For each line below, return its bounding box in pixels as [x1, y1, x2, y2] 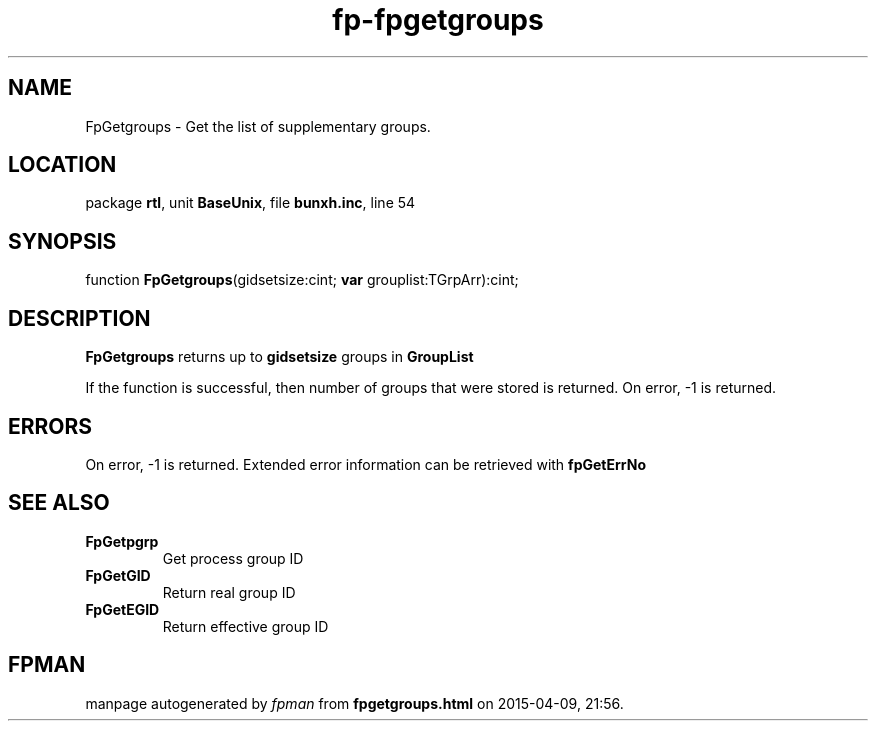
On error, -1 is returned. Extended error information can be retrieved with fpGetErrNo [85, 455, 646, 473]
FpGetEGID [85, 600, 160, 618]
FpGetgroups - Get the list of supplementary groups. [85, 117, 431, 135]
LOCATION [8, 152, 117, 178]
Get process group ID [162, 549, 304, 567]
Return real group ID [162, 583, 296, 601]
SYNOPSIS [8, 228, 117, 254]
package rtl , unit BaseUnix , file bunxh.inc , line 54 [85, 194, 416, 212]
